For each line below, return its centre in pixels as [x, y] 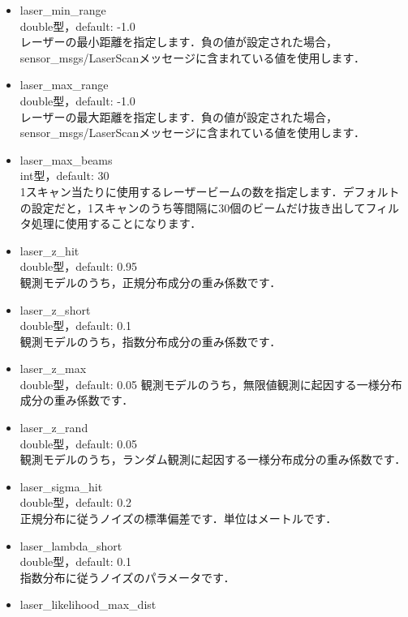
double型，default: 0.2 [76, 502]
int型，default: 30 [64, 176]
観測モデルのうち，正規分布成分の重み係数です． [150, 282]
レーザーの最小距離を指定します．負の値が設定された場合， [178, 42]
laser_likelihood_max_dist [88, 604]
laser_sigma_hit [61, 486]
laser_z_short [55, 309]
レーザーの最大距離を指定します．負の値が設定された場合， [178, 116]
